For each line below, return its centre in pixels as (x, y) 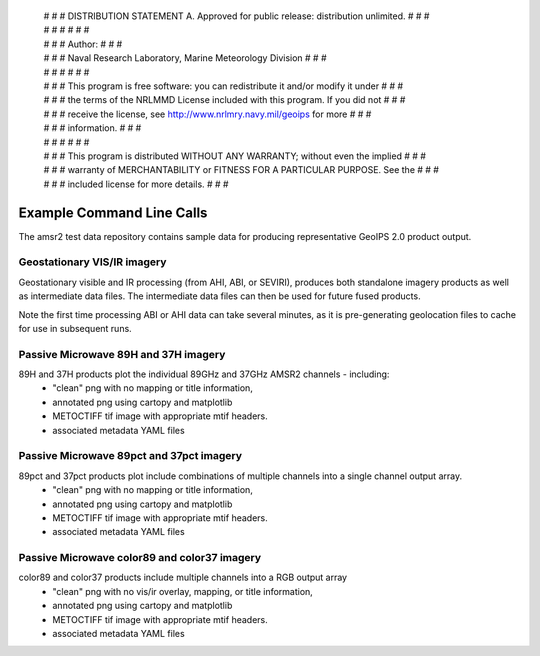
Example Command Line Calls (113, 212)
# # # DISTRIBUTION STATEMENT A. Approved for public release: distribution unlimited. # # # (236, 16)
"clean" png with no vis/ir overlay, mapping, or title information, (183, 591)
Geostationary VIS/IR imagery (92, 262)
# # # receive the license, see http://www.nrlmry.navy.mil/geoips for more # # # (207, 114)
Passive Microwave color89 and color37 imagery (140, 558)
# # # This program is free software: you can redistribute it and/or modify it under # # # (223, 86)
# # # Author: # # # (83, 44)
